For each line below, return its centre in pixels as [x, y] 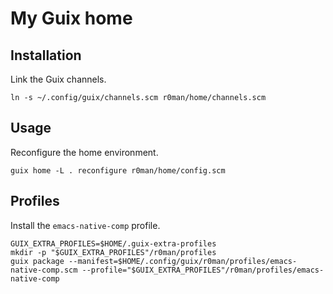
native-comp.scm [44, 270]
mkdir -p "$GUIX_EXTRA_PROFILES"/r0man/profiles [113, 252]
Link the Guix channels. [58, 79]
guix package [37, 261]
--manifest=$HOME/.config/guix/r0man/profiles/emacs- [183, 261]
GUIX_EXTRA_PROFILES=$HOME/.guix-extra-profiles [113, 243]
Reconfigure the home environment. [84, 152]
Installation [46, 55]
